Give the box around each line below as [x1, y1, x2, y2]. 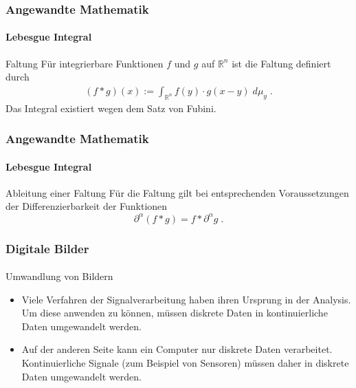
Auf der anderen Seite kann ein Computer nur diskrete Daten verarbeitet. [21, 342, 333, 356]
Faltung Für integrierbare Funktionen [5, 56, 164, 70]
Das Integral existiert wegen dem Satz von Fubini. [5, 100, 216, 115]
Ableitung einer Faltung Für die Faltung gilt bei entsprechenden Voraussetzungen [5, 185, 349, 200]
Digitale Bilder [5, 239, 89, 257]
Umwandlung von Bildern [5, 269, 113, 283]
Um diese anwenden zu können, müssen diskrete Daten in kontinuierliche [21, 305, 328, 320]
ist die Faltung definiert [232, 56, 331, 70]
